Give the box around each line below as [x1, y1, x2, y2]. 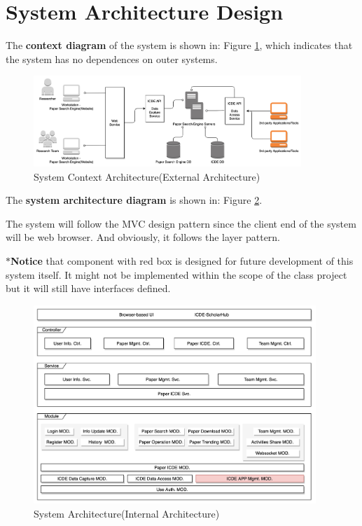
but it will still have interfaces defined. [6, 281, 171, 296]
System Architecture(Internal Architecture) [34, 506, 220, 520]
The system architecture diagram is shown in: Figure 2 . [6, 193, 263, 207]
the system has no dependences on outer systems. [6, 51, 218, 66]
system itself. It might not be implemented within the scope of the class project [6, 267, 347, 282]
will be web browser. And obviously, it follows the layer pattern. [6, 230, 281, 244]
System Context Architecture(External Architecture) [34, 169, 260, 184]
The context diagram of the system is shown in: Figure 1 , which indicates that [6, 38, 353, 53]
